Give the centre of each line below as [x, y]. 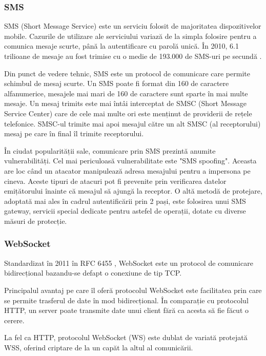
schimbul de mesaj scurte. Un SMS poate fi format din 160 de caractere [117, 83]
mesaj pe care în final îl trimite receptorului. [74, 133]
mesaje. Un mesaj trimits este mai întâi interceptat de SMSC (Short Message [126, 103]
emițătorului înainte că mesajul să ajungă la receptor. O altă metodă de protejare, [133, 191]
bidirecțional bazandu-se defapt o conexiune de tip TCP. [93, 273]
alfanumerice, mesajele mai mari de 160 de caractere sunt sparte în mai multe [126, 93]
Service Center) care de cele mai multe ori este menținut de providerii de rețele [128, 113]
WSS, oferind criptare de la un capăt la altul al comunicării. [99, 347]
